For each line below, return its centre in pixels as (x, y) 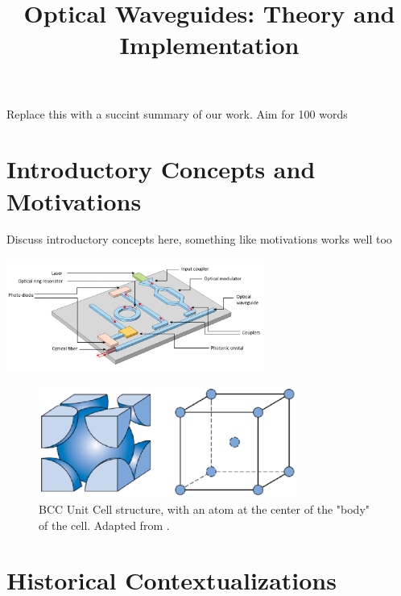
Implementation (209, 45)
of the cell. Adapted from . (104, 525)
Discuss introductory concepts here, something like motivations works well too (199, 239)
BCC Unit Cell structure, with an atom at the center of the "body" (205, 509)
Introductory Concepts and (161, 169)
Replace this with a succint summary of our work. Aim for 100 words (177, 113)
